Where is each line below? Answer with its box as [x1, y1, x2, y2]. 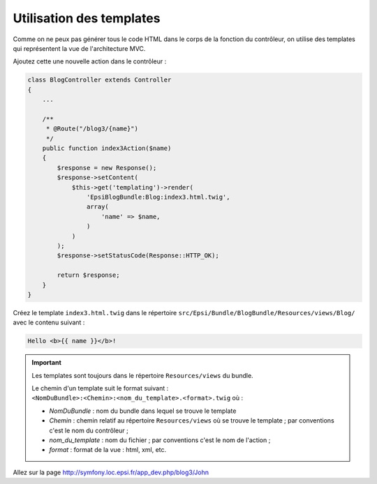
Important [31, 358, 62, 367]
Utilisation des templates [13, 10, 161, 26]
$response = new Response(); [57, 164, 157, 172]
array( [86, 203, 110, 211]
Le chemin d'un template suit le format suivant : [31, 384, 169, 393]
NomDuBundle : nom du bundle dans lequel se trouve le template [49, 407, 237, 415]
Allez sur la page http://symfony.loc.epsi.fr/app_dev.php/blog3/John [13, 468, 209, 476]
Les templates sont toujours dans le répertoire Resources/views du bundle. [31, 371, 254, 379]
